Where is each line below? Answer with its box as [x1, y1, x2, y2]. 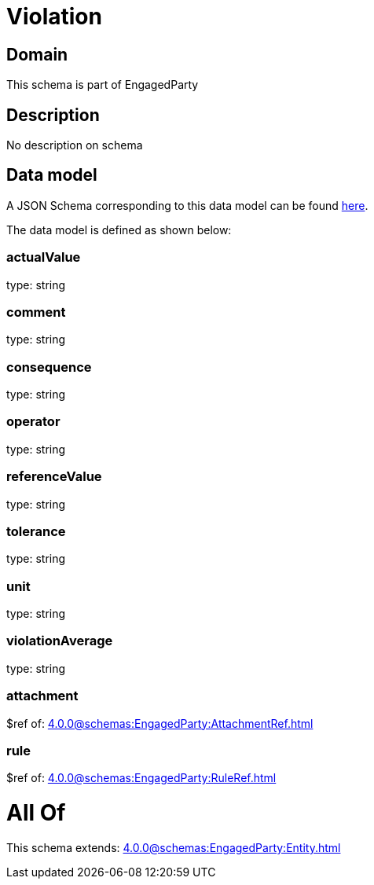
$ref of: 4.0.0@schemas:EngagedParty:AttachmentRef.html [6, 716, 313, 730]
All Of [6, 799, 66, 827]
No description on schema [6, 138, 143, 152]
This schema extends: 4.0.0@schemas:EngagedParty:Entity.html [6, 840, 341, 854]
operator [6, 413, 60, 430]
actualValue [6, 249, 81, 266]
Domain [6, 44, 68, 64]
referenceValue [6, 468, 102, 485]
